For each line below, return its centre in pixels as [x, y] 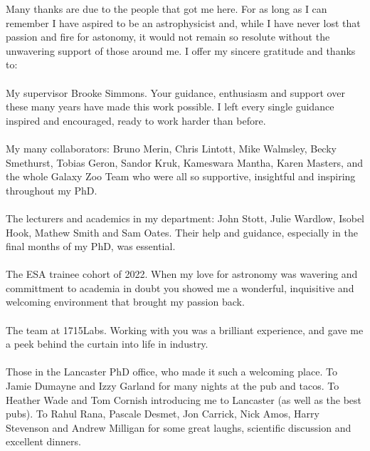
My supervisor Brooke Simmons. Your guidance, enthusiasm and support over [175, 92]
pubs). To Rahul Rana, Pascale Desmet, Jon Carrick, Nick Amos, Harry [163, 414]
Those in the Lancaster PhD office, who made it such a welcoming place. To [171, 372]
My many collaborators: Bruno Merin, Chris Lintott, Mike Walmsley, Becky [171, 148]
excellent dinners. [43, 441]
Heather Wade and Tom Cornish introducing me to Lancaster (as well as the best [184, 399]
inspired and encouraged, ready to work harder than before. [136, 120]
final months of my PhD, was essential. [91, 246]
